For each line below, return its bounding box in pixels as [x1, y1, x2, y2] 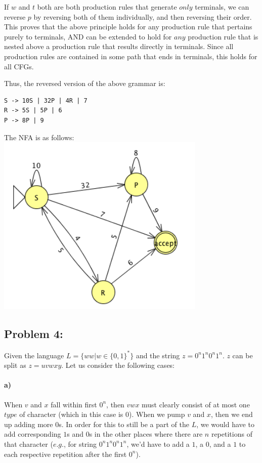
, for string [63, 438, 97, 449]
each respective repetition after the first [4, 448, 127, 459]
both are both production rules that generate [37, 2, 177, 12]
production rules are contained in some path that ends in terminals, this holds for [4, 51, 257, 61]
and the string [136, 350, 180, 360]
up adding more [4, 418, 53, 429]
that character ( [4, 438, 53, 449]
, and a [209, 438, 231, 449]
